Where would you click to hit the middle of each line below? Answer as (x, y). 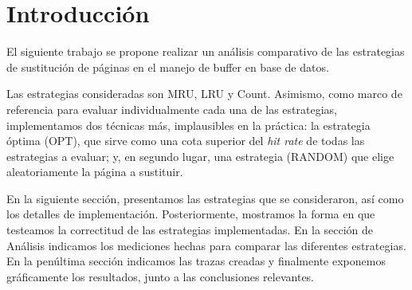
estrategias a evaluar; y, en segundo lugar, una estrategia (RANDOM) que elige (200, 156)
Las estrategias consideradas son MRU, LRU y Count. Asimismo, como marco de (204, 94)
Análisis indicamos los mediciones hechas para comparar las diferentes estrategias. (206, 245)
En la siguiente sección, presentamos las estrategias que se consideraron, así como (205, 198)
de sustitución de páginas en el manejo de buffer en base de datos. (168, 67)
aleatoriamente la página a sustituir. (95, 172)
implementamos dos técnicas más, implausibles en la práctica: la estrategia (188, 125)
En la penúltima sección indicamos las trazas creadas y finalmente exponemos (196, 261)
